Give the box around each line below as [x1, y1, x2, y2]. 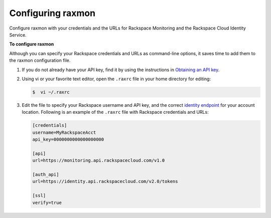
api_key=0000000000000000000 [32, 137, 104, 142]
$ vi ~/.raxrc [32, 89, 70, 95]
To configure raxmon [9, 41, 54, 47]
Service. [9, 32, 27, 38]
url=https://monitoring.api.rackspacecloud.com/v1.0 [32, 158, 165, 163]
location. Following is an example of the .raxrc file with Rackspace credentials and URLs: [22, 109, 209, 115]
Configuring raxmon [9, 8, 95, 19]
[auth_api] [32, 171, 59, 177]
